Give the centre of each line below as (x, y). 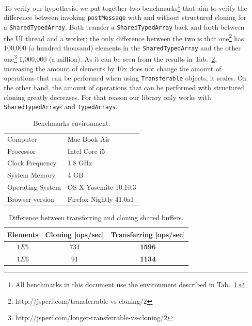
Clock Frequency (32, 163)
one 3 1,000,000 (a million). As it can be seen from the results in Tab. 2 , (110, 58)
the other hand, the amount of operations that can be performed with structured (124, 87)
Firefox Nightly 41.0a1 (101, 199)
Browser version (31, 199)
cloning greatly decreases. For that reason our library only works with (108, 97)
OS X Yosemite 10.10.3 (102, 187)
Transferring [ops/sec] (148, 234)
